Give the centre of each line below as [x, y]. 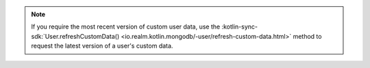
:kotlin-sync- [240, 27]
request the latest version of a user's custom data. [102, 46]
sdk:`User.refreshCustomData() [75, 36]
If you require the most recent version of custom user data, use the [126, 27]
